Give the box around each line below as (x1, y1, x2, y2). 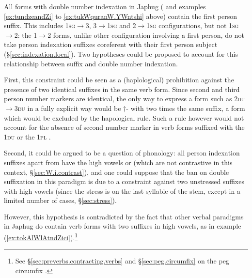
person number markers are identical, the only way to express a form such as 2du (4, 93, 245, 104)
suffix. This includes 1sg (4, 20, 76, 31)
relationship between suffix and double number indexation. (4, 58, 178, 68)
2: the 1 (14, 30, 37, 40)
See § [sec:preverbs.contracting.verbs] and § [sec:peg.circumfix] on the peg (15, 256, 229, 266)
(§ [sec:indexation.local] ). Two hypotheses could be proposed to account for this (4, 48, 238, 59)
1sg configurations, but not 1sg (146, 20, 239, 31)
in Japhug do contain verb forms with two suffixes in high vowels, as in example (4, 221, 241, 231)
